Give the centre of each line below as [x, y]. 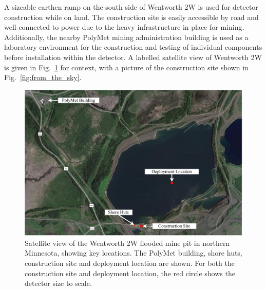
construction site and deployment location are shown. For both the [130, 263]
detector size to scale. [58, 283]
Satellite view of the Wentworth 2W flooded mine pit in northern [127, 243]
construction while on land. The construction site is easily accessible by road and [131, 17]
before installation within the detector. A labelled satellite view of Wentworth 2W [133, 57]
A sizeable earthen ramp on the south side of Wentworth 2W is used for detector [131, 7]
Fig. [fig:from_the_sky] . [43, 77]
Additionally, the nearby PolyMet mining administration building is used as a [126, 37]
